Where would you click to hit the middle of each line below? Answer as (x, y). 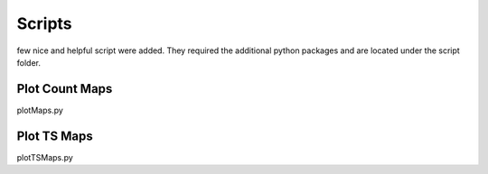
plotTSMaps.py (45, 157)
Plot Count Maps (65, 89)
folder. (28, 62)
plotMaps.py (40, 110)
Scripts (44, 23)
